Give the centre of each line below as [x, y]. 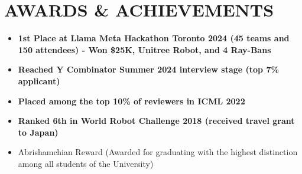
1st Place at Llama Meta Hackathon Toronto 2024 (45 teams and [154, 38]
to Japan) [38, 132]
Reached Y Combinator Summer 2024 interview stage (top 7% [148, 69]
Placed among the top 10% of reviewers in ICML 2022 [131, 101]
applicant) [39, 81]
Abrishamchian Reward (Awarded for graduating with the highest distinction [158, 152]
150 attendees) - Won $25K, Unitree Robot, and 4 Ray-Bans [144, 49]
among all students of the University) [86, 163]
